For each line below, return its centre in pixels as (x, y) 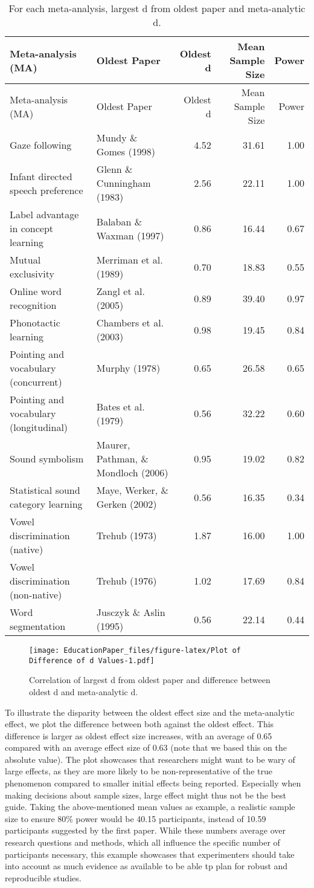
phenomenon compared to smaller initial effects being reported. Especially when (153, 783)
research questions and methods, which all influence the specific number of (143, 842)
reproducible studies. (43, 877)
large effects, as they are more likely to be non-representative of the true (139, 771)
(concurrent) (36, 382)
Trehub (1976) (127, 581)
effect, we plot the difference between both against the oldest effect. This (139, 724)
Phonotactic (35, 322)
